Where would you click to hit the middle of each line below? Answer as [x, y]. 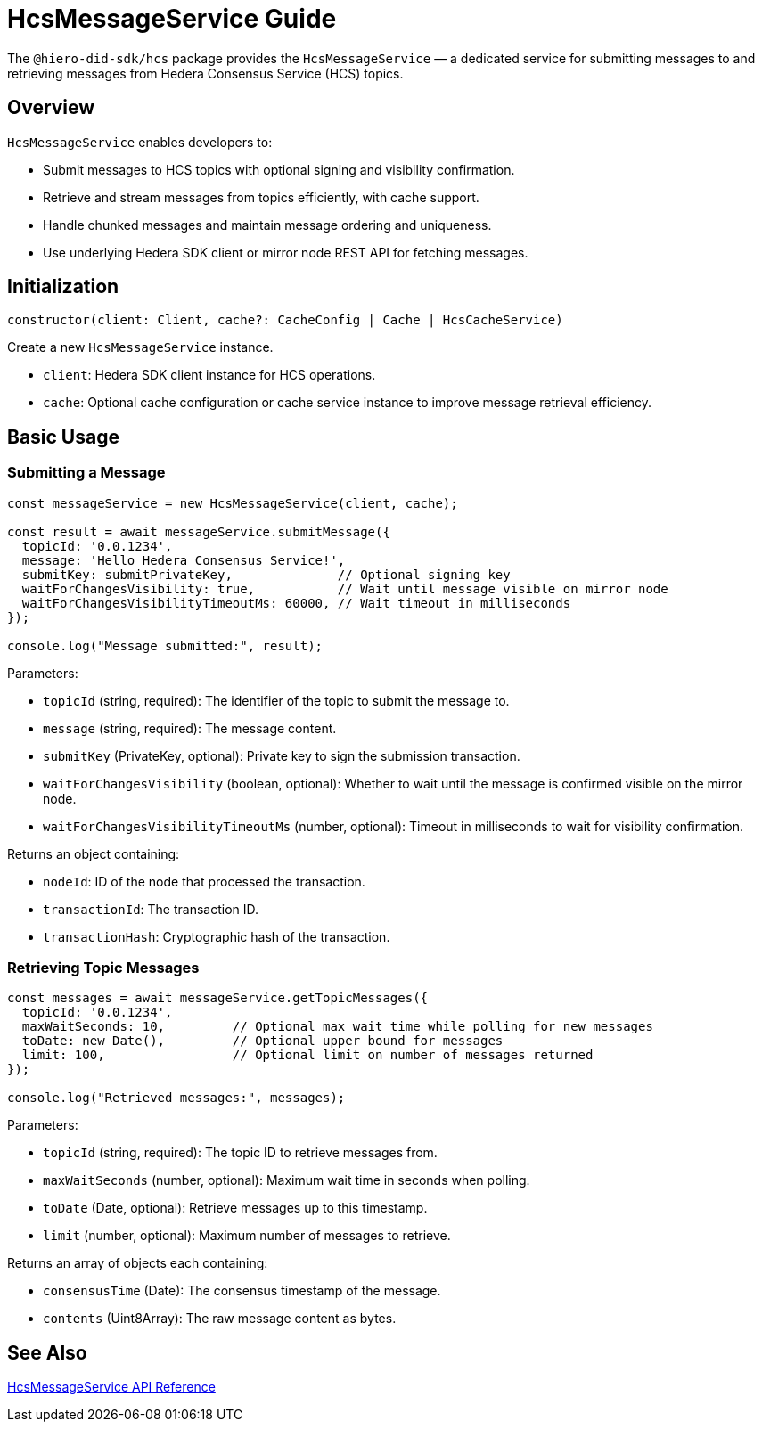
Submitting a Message [86, 473]
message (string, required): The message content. [190, 728]
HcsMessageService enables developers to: [140, 142]
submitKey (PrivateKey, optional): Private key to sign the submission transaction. [282, 755]
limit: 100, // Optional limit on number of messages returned [307, 1055]
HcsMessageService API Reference [111, 1387]
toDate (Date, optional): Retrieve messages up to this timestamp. [235, 1208]
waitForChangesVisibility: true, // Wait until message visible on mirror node [345, 588]
